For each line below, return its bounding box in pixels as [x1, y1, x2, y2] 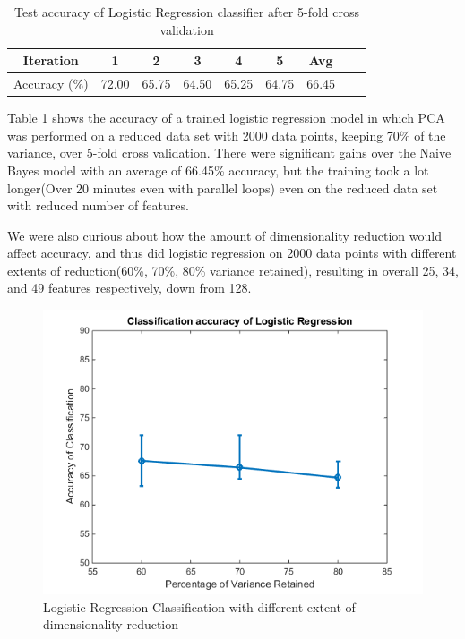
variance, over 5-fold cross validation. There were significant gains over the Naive [7, 143, 452, 162]
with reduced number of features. [7, 196, 189, 215]
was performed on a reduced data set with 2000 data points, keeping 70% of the [7, 125, 446, 144]
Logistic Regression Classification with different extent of [43, 597, 356, 616]
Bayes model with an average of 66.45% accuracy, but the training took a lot [7, 160, 429, 179]
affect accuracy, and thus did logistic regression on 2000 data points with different [7, 243, 457, 262]
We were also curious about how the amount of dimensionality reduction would [7, 226, 442, 244]
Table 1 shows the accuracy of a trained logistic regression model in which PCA [7, 108, 445, 127]
